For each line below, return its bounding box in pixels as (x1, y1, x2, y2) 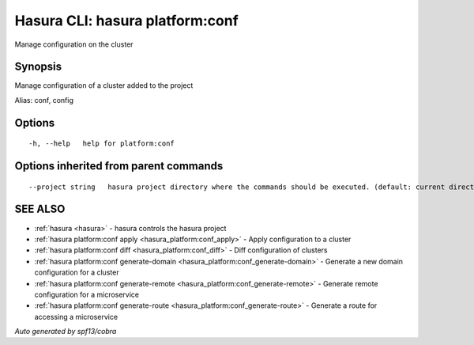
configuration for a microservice (34, 290, 140, 299)
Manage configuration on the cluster (14, 40, 134, 49)
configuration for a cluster (34, 267, 119, 277)
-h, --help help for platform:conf (28, 139, 175, 148)
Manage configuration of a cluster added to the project (14, 81, 194, 90)
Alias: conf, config (14, 95, 74, 104)
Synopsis (14, 60, 62, 74)
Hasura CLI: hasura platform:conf (14, 12, 239, 29)
